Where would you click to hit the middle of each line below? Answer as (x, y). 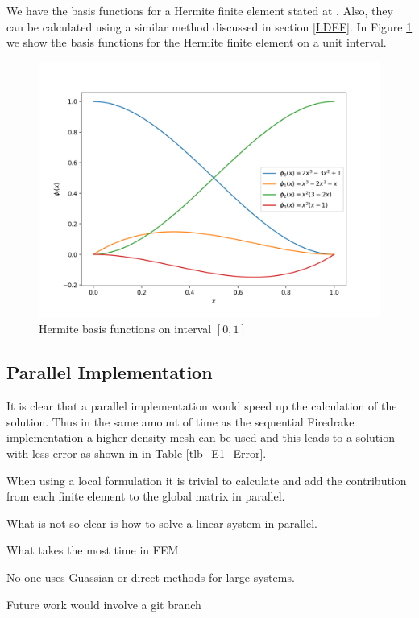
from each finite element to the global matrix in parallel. (146, 496)
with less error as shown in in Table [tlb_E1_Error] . (137, 453)
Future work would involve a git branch (104, 604)
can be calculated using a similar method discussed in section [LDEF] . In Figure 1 (209, 26)
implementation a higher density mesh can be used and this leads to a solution (201, 437)
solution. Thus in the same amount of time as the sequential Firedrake (180, 421)
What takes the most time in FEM (93, 550)
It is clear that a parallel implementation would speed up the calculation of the (202, 406)
